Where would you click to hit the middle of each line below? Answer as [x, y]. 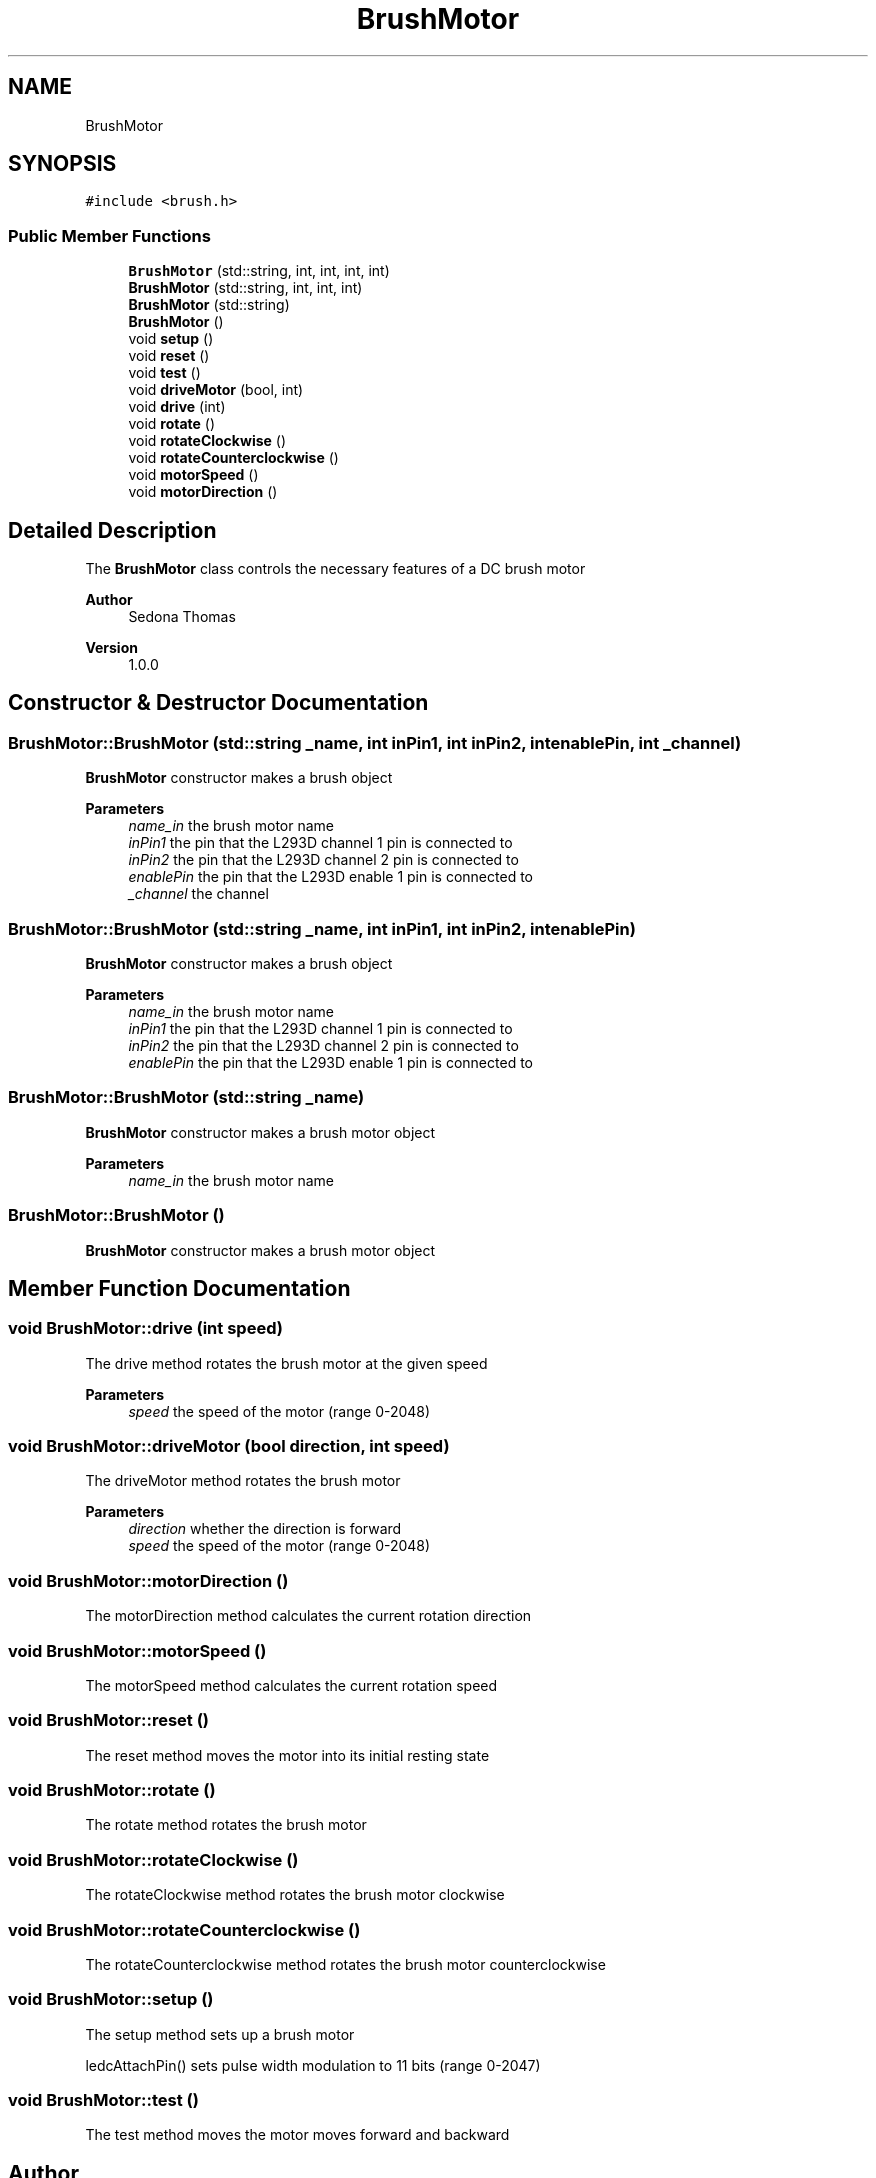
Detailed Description [112, 530]
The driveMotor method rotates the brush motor [243, 1481]
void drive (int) [177, 407]
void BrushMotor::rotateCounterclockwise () [184, 1929]
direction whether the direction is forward [265, 1529]
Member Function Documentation [179, 1288]
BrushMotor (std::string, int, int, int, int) [259, 271]
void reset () [169, 356]
